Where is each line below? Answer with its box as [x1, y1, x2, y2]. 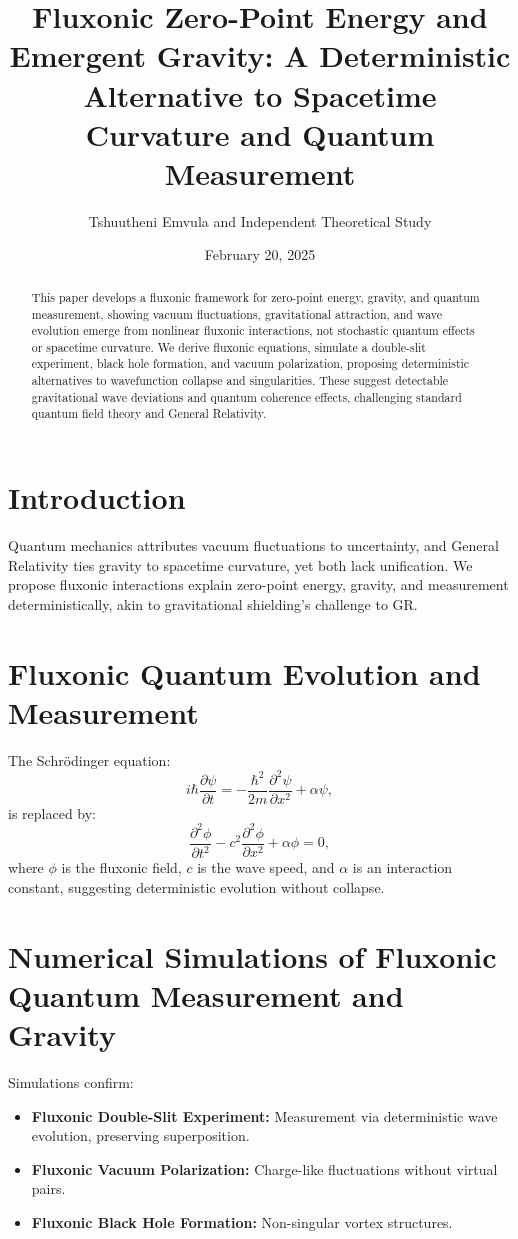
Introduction [8, 477, 186, 518]
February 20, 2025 [204, 244, 316, 265]
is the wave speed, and [197, 857, 335, 878]
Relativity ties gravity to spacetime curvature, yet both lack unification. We [8, 554, 473, 575]
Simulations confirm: [8, 1072, 134, 1093]
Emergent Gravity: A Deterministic [9, 35, 511, 76]
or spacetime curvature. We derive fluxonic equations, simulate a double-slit [31, 338, 426, 355]
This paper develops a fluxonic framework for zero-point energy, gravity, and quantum [31, 288, 480, 305]
